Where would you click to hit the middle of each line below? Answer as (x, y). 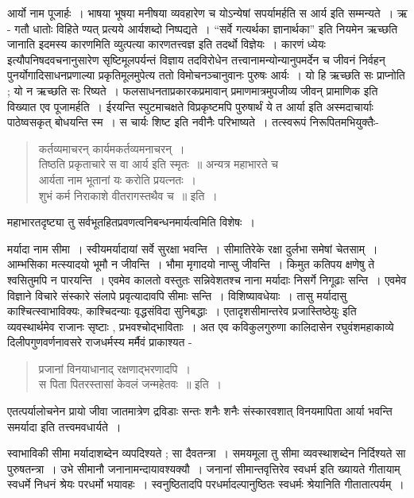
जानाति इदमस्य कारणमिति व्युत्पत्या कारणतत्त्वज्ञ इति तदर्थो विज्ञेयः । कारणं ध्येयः (166, 44)
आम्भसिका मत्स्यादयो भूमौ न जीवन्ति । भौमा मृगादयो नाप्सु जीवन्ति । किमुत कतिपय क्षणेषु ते (191, 264)
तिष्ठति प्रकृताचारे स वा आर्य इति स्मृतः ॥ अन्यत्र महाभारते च (158, 164)
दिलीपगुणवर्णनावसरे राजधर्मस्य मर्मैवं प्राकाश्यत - (100, 342)
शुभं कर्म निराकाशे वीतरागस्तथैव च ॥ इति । (128, 195)
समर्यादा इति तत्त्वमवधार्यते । (64, 426)
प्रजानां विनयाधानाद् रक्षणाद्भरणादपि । (114, 368)
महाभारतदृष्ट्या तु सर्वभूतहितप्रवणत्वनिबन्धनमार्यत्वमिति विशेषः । (131, 222)
